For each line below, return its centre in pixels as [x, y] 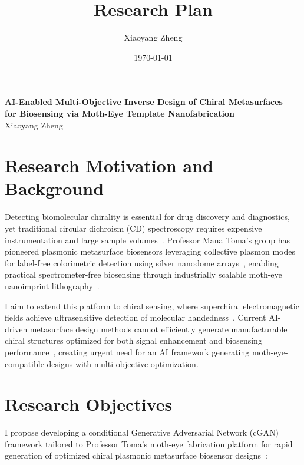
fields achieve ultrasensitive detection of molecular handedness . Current [136, 317]
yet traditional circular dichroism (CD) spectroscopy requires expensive [133, 228]
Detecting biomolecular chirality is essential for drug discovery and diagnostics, [147, 217]
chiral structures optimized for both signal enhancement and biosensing [133, 340]
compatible [24, 363]
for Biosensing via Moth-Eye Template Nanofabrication [120, 113]
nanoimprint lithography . [52, 286]
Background [54, 188]
